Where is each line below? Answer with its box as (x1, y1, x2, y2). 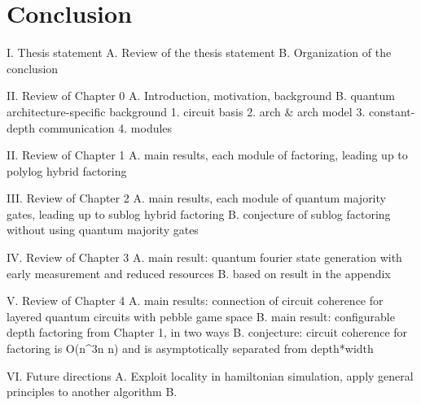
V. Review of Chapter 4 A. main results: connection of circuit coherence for (7, 292, 384, 309)
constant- (368, 102, 415, 120)
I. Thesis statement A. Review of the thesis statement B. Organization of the (7, 44, 392, 61)
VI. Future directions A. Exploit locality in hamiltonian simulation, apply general (7, 367, 414, 384)
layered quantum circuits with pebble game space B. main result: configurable (7, 307, 395, 324)
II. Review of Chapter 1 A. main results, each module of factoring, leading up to (7, 146, 408, 163)
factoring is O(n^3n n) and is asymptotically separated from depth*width (7, 340, 374, 357)
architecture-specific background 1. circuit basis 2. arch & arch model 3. (7, 102, 366, 120)
